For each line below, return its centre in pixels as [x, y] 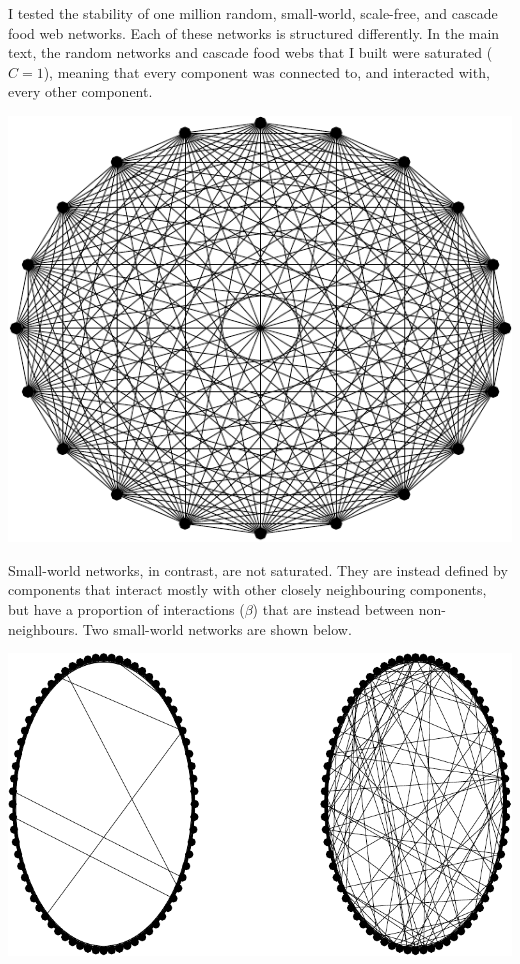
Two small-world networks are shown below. [217, 628]
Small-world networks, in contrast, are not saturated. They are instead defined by [258, 569]
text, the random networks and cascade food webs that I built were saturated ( [250, 52]
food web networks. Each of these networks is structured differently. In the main [254, 32]
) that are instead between [333, 608]
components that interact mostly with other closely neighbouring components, [247, 589]
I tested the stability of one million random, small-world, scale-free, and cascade [253, 13]
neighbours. [43, 628]
